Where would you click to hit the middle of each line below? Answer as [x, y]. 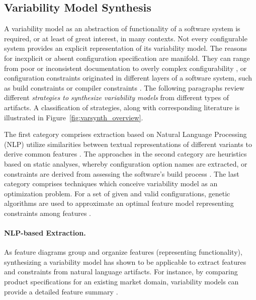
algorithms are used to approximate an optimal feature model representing [119, 203]
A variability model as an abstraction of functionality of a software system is [122, 28]
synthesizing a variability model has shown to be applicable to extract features [125, 261]
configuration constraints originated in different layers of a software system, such [128, 78]
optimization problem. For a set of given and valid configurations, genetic [117, 193]
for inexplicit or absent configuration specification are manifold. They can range [127, 58]
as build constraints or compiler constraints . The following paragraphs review [124, 87]
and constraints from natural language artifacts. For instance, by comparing [121, 272]
